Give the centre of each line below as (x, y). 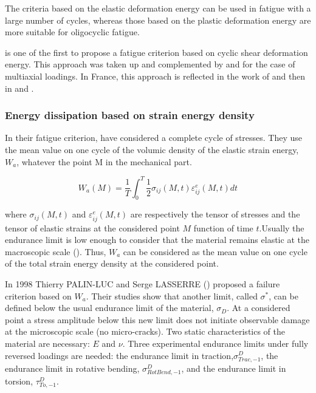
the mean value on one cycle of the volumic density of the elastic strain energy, (152, 149)
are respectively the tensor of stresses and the (215, 214)
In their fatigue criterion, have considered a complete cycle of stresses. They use (154, 138)
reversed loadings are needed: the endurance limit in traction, (119, 355)
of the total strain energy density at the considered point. (112, 263)
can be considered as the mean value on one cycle (215, 251)
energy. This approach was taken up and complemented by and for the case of (150, 64)
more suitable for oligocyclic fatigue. (72, 32)
